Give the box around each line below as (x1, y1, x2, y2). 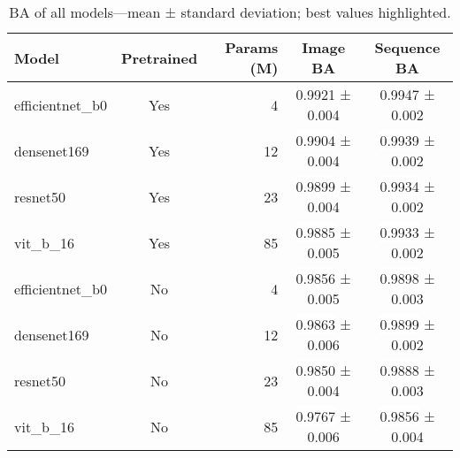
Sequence (374, 37, 441, 57)
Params (225, 37, 279, 57)
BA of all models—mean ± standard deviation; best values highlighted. (9, 2, 451, 22)
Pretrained (120, 47, 198, 68)
